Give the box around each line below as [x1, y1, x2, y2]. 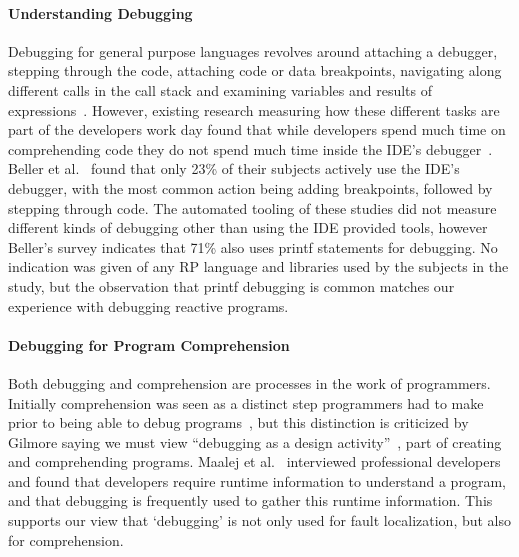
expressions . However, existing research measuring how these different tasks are [8, 99, 500, 120]
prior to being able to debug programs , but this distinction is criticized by [8, 412, 469, 433]
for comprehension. [8, 529, 124, 550]
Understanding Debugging [8, 2, 193, 23]
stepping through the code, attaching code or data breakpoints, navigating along [8, 60, 502, 81]
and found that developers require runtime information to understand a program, [8, 470, 506, 491]
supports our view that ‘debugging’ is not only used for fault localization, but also [8, 510, 512, 531]
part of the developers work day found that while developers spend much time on [8, 119, 506, 140]
